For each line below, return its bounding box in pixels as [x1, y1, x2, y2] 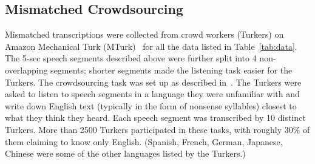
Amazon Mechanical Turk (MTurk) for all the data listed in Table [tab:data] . [5, 39, 297, 52]
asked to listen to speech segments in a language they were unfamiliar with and [5, 87, 300, 100]
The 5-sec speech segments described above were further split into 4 [5, 52, 257, 64]
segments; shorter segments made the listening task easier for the [50, 63, 293, 76]
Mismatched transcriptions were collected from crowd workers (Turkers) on [5, 28, 284, 41]
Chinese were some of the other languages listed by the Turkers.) [5, 147, 246, 160]
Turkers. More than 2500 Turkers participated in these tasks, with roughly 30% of [5, 123, 310, 135]
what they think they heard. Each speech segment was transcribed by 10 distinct [5, 111, 306, 124]
